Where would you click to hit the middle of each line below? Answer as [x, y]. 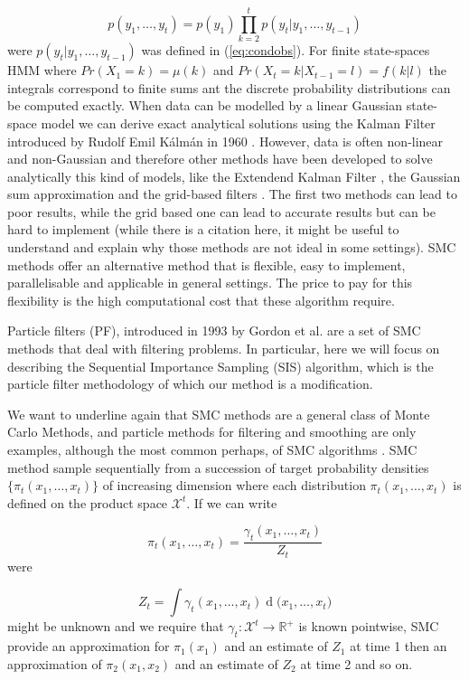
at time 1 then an [399, 646]
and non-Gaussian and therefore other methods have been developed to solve [220, 159]
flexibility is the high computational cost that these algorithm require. [201, 300]
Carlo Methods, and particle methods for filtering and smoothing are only [212, 432]
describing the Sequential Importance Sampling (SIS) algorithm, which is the [220, 366]
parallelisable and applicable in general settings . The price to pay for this [210, 283]
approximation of [55, 663]
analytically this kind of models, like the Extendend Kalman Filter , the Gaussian [234, 176]
